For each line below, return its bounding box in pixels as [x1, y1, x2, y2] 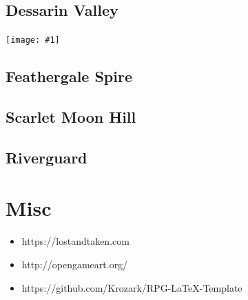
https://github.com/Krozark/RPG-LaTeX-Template [21, 280, 242, 294]
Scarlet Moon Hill [6, 106, 136, 128]
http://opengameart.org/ [21, 257, 128, 271]
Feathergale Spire [6, 66, 133, 87]
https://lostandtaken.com [21, 234, 130, 248]
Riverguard [6, 146, 87, 168]
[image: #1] [6, 35, 60, 46]
